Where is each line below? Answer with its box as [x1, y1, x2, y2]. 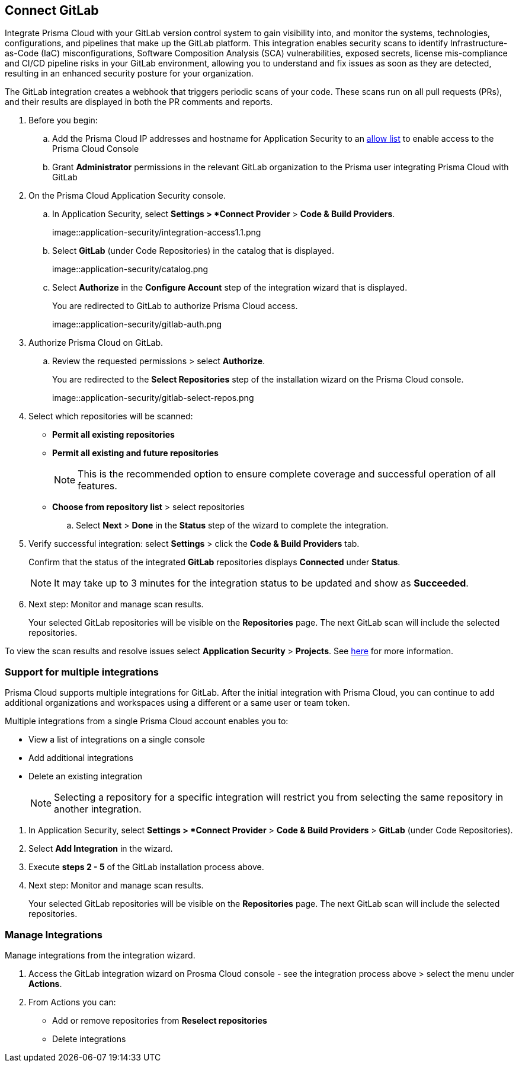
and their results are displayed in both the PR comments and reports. [5, 97, 273, 107]
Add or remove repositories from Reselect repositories [52, 1015, 267, 1025]
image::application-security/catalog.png [52, 264, 209, 275]
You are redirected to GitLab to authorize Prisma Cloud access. [52, 301, 298, 311]
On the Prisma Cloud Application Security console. [28, 190, 226, 201]
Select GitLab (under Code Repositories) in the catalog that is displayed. [52, 246, 334, 256]
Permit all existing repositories [52, 429, 175, 440]
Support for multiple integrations [5, 665, 159, 678]
